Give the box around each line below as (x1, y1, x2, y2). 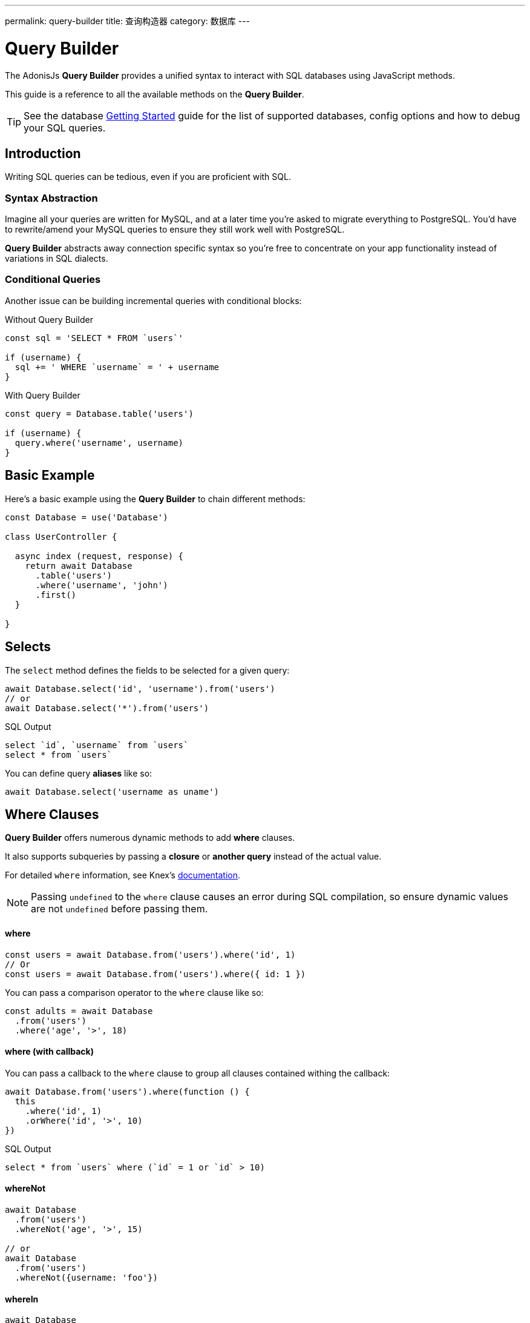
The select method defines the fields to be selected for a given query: (5, 665, 290, 675)
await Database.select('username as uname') (5, 786, 220, 797)
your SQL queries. (24, 121, 106, 134)
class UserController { (5, 531, 117, 542)
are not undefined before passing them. (31, 903, 208, 915)
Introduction (5, 145, 81, 161)
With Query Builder (5, 390, 80, 400)
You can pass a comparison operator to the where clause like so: (5, 987, 264, 998)
